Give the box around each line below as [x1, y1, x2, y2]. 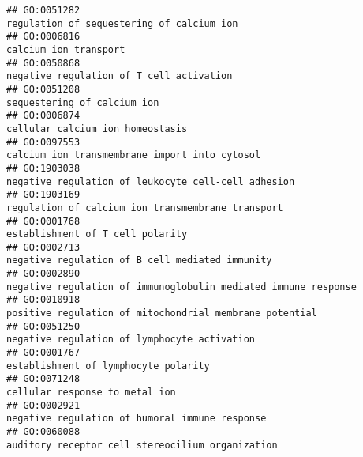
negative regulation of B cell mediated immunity [6, 255, 272, 266]
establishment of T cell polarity [6, 228, 188, 240]
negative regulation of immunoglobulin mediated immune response [6, 281, 357, 293]
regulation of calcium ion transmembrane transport [6, 202, 283, 213]
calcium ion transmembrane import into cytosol [6, 149, 261, 161]
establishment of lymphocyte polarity [6, 360, 210, 372]
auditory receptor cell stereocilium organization [6, 439, 278, 451]
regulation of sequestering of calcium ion [6, 17, 238, 29]
